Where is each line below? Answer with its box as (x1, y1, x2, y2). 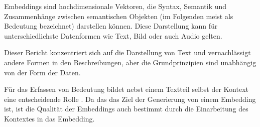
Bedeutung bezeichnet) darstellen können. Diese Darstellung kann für (4, 21, 218, 31)
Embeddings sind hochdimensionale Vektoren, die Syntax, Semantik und (4, 1, 227, 11)
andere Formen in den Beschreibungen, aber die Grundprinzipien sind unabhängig (4, 57, 256, 67)
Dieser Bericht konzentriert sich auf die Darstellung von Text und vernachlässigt (4, 47, 251, 58)
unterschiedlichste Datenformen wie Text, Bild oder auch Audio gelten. (4, 30, 222, 41)
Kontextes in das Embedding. (4, 113, 95, 123)
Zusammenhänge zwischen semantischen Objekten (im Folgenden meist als (4, 11, 233, 21)
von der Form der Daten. (4, 67, 81, 77)
